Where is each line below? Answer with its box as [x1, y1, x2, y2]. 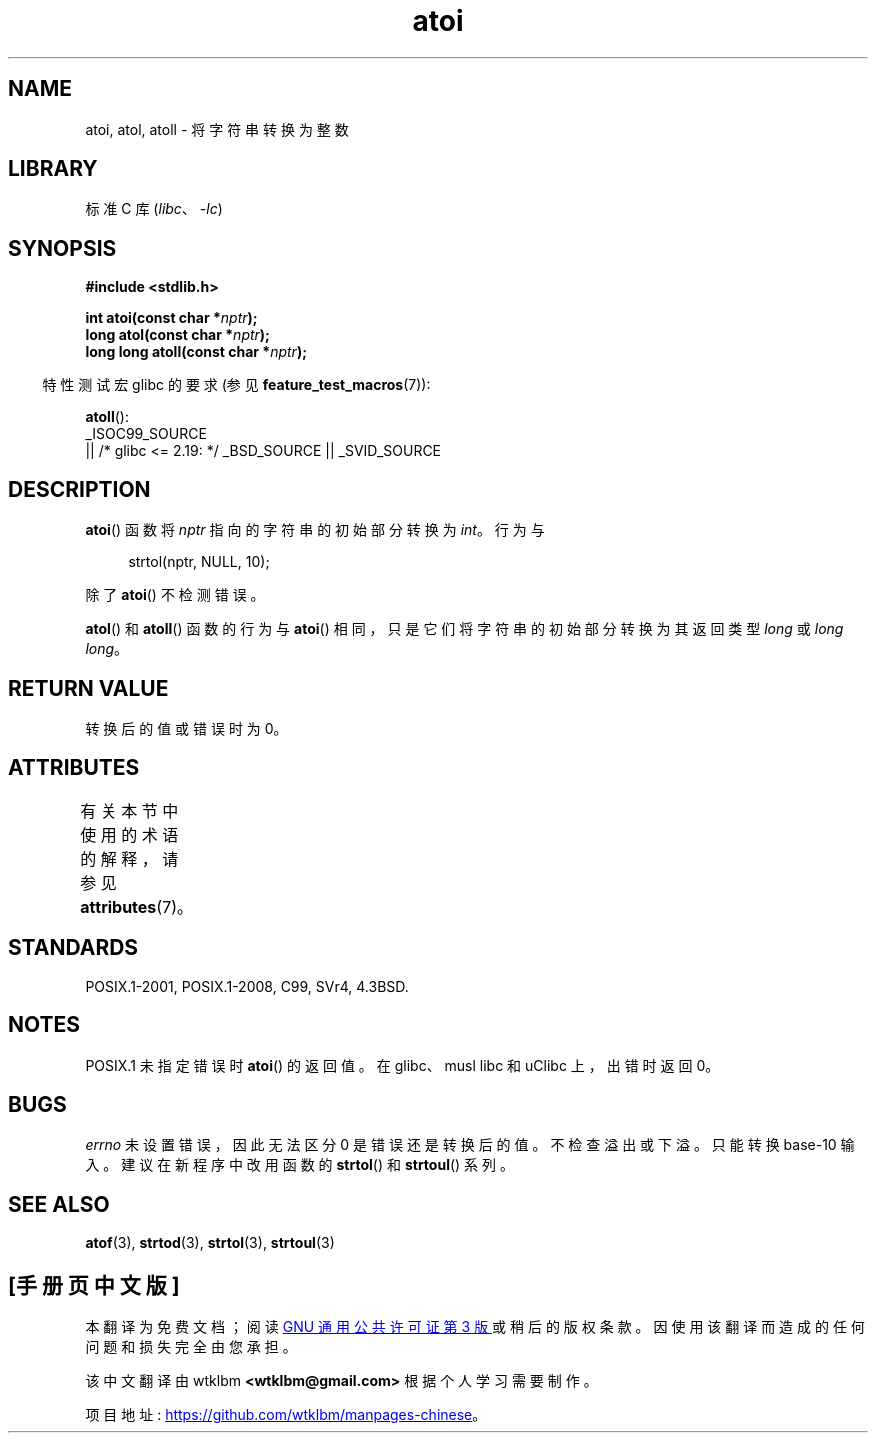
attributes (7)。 [80, 896, 194, 917]
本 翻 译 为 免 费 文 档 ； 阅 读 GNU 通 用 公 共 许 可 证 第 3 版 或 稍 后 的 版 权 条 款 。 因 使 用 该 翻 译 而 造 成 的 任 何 [85, 1318, 865, 1336]
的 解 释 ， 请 [80, 848, 179, 869]
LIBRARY [8, 156, 98, 182]
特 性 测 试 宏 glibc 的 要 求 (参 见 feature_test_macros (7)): [42, 376, 431, 394]
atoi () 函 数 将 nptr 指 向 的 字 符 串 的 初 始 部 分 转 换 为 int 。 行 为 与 [85, 521, 545, 539]
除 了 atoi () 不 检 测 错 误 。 [85, 586, 265, 604]
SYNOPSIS [8, 235, 117, 261]
